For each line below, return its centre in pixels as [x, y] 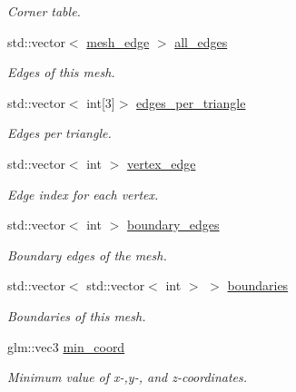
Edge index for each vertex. [83, 194]
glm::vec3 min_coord [66, 346]
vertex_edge [161, 163]
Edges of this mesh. [61, 72]
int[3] [101, 102]
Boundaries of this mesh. [77, 315]
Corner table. [44, 11]
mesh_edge [118, 41]
